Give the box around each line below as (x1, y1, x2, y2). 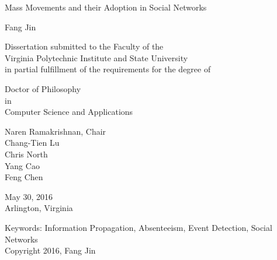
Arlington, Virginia (5, 202, 73, 214)
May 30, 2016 (5, 190, 53, 202)
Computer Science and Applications (5, 106, 133, 118)
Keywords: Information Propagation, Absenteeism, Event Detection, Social (5, 221, 272, 233)
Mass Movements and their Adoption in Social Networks (5, 1, 207, 13)
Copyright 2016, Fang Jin (5, 244, 96, 257)
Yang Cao (5, 159, 40, 171)
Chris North (5, 147, 48, 160)
